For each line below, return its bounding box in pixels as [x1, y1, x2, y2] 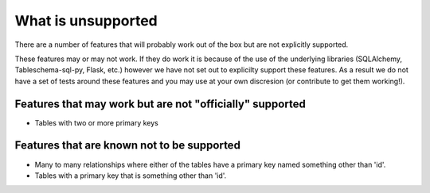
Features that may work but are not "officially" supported [14, 97, 306, 110]
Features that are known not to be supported [14, 139, 240, 152]
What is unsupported [14, 12, 158, 29]
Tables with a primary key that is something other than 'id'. [34, 171, 227, 180]
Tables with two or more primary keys [34, 118, 158, 127]
